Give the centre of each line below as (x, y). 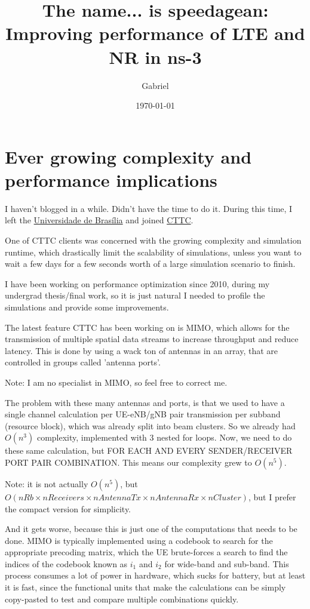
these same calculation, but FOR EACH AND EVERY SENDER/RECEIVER (149, 450)
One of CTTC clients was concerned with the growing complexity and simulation (153, 240)
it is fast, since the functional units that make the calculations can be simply (145, 587)
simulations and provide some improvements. (87, 307)
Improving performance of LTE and (155, 33)
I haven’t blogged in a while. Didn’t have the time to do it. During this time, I (149, 208)
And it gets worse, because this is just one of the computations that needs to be (151, 529)
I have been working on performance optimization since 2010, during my (137, 283)
